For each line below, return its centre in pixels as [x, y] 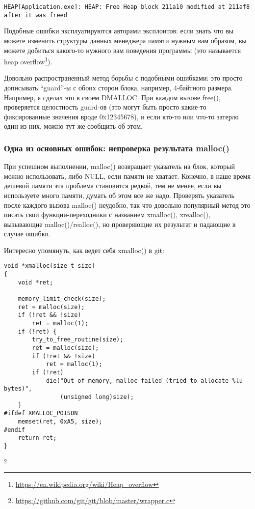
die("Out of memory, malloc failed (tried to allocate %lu [144, 381]
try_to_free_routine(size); [78, 340]
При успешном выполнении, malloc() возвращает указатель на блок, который [119, 166]
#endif [14, 430]
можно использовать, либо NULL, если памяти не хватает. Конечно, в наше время [127, 176]
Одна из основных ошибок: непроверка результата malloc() [117, 148]
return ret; [37, 438]
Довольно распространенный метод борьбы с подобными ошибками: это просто [123, 78]
